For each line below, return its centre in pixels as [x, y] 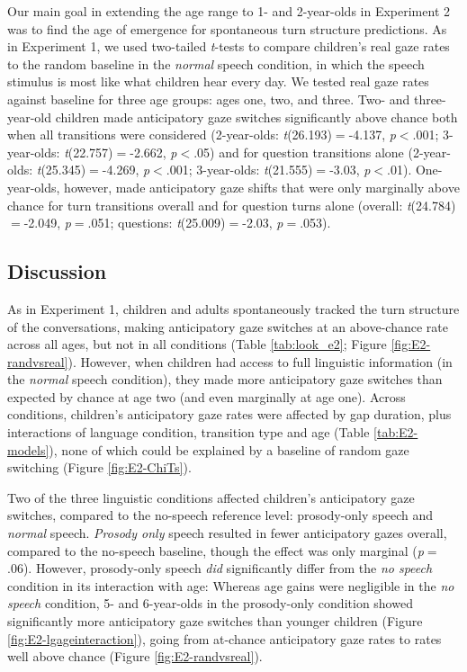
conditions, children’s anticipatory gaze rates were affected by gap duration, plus [229, 414]
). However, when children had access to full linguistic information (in [260, 361]
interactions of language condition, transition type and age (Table [189, 432]
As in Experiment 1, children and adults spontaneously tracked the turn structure [233, 308]
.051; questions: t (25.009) [157, 223]
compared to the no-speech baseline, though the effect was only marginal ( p [216, 550]
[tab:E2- [396, 432]
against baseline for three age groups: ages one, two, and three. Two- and [209, 99]
